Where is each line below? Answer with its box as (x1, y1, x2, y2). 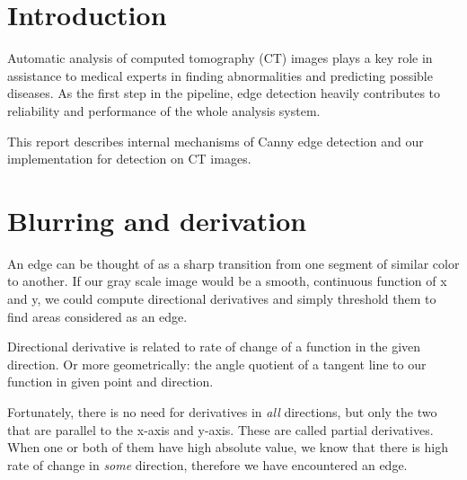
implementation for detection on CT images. (7, 149, 251, 168)
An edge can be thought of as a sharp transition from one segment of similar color (7, 253, 460, 272)
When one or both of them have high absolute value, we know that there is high (7, 438, 449, 457)
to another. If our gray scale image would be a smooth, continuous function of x (7, 271, 447, 290)
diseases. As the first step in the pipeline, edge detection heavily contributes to (7, 84, 441, 102)
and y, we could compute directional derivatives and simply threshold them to (7, 289, 436, 307)
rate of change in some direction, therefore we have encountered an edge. (7, 455, 408, 474)
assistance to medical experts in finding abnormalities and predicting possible (7, 66, 433, 84)
